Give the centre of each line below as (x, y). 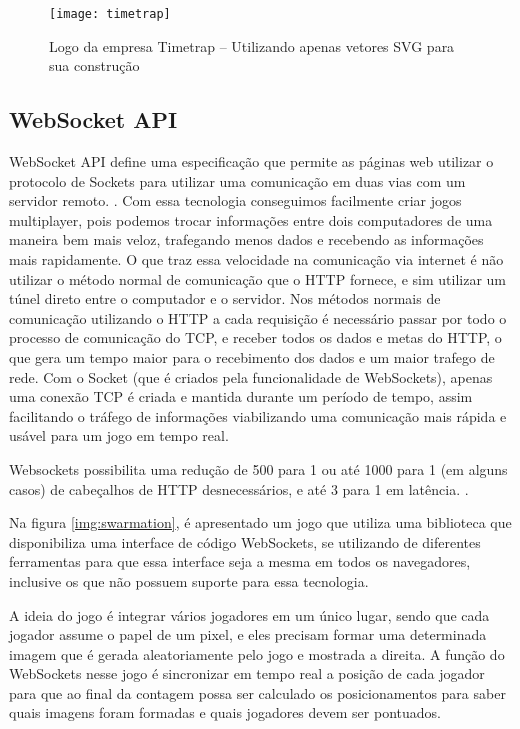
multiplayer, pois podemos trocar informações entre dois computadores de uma (251, 219)
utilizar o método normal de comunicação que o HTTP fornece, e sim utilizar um (257, 278)
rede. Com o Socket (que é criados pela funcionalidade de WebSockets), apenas (251, 376)
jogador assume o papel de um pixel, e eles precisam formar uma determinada (248, 634)
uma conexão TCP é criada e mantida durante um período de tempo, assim (241, 396)
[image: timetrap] (110, 14)
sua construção (94, 65)
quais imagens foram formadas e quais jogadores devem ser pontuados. (225, 712)
